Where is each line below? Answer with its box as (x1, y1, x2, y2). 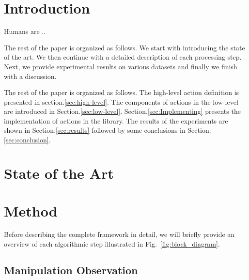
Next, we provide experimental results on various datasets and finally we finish (4, 61, 237, 71)
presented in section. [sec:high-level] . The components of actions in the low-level (4, 96, 238, 107)
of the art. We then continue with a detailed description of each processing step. (4, 52, 242, 62)
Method (4, 201, 58, 221)
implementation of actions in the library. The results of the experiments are (4, 115, 228, 125)
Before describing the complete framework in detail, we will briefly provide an (4, 229, 235, 239)
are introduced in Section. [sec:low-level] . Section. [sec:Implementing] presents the (4, 106, 241, 116)
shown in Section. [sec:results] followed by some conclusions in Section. (4, 125, 211, 135)
